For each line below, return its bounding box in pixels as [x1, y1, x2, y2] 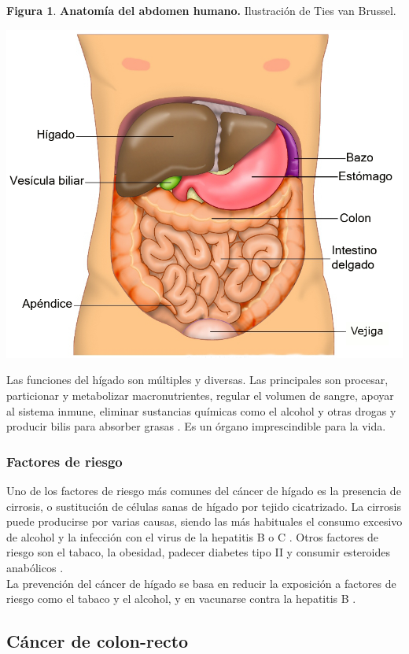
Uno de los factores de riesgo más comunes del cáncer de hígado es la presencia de [6, 482, 401, 499]
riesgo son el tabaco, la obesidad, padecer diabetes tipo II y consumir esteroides [6, 544, 390, 560]
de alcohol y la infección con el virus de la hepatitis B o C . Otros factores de [6, 528, 379, 545]
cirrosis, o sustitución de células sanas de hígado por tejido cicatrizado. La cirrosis [6, 497, 401, 514]
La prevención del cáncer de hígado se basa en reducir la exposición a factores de [6, 575, 396, 591]
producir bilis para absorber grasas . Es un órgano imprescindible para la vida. [6, 418, 386, 434]
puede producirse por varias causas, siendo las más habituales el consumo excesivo [6, 513, 403, 530]
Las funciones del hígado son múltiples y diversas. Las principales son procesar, [6, 371, 389, 388]
